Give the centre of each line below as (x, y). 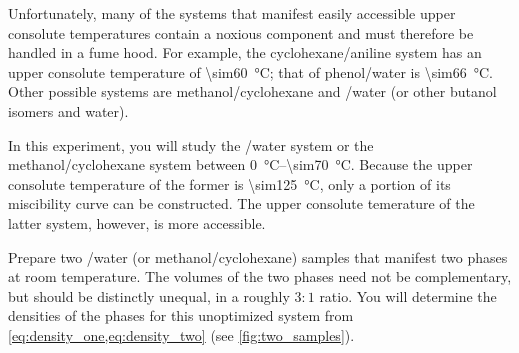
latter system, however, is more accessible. (137, 222)
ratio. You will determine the (408, 295)
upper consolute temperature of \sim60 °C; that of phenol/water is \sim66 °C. (251, 71)
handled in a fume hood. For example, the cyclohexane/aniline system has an (245, 52)
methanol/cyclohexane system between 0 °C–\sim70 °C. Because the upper (240, 164)
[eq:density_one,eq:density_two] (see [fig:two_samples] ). (181, 334)
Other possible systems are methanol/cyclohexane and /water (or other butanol (252, 91)
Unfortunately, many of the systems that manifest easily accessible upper (232, 13)
